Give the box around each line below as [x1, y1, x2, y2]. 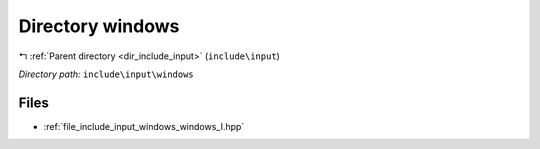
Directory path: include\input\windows [18, 68, 194, 80]
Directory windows [18, 15, 180, 37]
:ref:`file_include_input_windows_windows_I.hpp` [43, 120, 245, 132]
